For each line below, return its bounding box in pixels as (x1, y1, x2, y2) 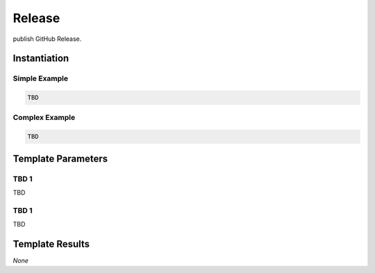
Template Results (12, 238, 90, 249)
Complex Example (12, 113, 76, 123)
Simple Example (12, 73, 69, 83)
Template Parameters (12, 152, 108, 164)
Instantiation (12, 53, 69, 64)
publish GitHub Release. (12, 35, 82, 43)
